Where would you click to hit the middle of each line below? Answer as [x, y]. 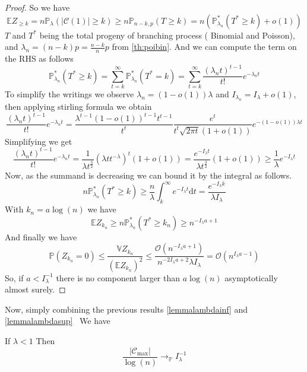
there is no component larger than [118, 277]
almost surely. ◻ [35, 289]
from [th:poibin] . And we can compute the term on [204, 47]
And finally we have [41, 236]
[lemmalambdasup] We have [58, 321]
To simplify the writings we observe [69, 93]
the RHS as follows [39, 58]
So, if [14, 277]
